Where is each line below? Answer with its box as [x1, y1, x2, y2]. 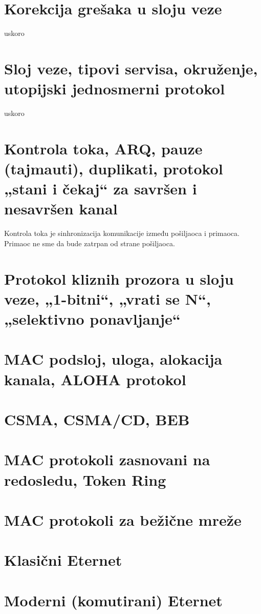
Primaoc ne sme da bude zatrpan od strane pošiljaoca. [4, 237, 175, 248]
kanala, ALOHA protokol [4, 368, 186, 389]
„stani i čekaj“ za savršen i [4, 178, 197, 199]
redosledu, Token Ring [4, 469, 166, 490]
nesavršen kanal [4, 198, 118, 219]
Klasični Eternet [4, 549, 122, 570]
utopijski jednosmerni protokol [4, 78, 225, 99]
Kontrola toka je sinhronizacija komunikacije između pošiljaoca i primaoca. [4, 228, 240, 239]
